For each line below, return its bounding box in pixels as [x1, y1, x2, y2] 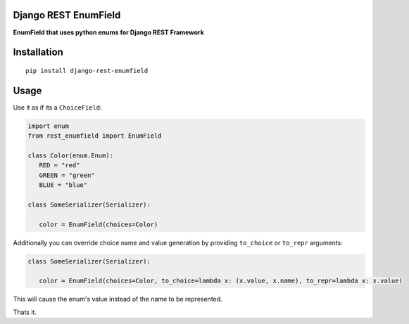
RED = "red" [39, 162, 80, 169]
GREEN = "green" [39, 171, 95, 179]
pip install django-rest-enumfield [25, 67, 149, 74]
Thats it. [13, 308, 37, 316]
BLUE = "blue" [39, 181, 88, 189]
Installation [13, 46, 63, 58]
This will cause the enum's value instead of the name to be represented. [13, 295, 222, 304]
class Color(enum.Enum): [27, 151, 114, 160]
